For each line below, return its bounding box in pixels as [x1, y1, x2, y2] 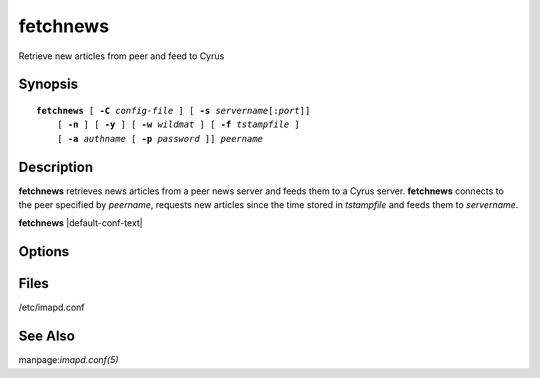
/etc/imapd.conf [18, 301, 85, 314]
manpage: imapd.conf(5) [18, 354, 119, 366]
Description [18, 158, 94, 175]
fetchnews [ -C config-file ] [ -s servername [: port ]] [36, 105, 311, 116]
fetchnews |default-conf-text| [18, 217, 144, 229]
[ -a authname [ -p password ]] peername [56, 133, 264, 144]
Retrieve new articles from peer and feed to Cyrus [18, 50, 225, 62]
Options [18, 243, 70, 260]
